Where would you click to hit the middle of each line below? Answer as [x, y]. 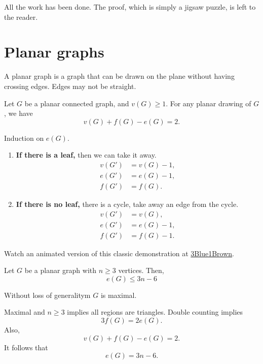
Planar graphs [54, 52]
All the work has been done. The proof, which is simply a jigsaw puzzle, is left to [130, 7]
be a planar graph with [61, 270]
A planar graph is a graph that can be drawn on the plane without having [119, 76]
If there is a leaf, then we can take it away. [86, 155]
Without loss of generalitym [47, 295]
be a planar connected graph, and [77, 103]
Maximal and [25, 312]
